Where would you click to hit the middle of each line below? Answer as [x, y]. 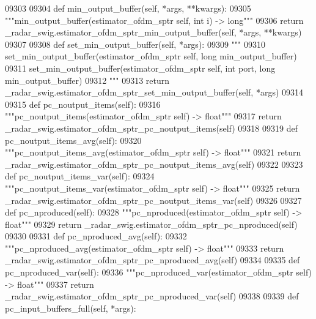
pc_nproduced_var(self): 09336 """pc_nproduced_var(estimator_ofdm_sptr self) [159, 272]
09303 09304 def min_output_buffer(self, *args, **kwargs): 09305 [128, 8]
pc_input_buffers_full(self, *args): [71, 308]
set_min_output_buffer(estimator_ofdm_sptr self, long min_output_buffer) [151, 56]
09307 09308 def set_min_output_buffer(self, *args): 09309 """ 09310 [135, 44]
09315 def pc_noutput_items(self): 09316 [83, 104]
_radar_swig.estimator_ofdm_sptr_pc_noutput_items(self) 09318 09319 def [151, 128]
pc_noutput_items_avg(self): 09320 [73, 140]
